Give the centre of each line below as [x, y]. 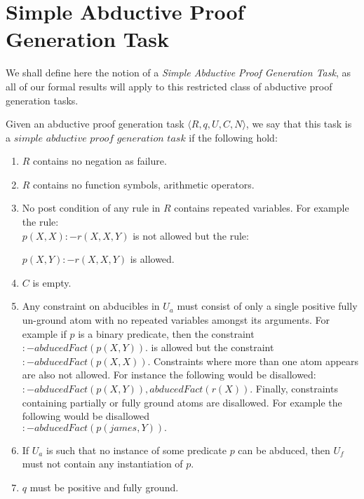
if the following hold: [233, 137]
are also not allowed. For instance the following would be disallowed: [169, 375]
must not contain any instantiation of [102, 464]
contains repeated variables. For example [262, 208]
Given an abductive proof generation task [95, 124]
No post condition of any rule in [91, 208]
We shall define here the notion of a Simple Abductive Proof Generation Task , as [178, 73]
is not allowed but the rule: [191, 235]
